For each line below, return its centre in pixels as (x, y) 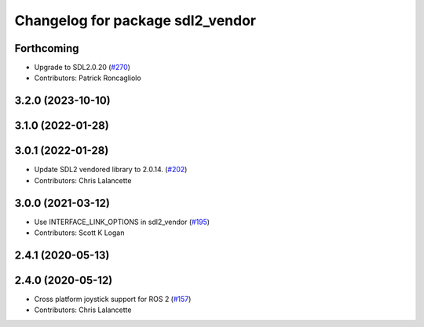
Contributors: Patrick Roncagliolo (88, 78)
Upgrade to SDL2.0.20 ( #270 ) (82, 68)
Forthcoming (47, 48)
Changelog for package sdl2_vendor (135, 20)
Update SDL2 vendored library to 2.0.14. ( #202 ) (111, 170)
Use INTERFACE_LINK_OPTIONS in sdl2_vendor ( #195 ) (122, 222)
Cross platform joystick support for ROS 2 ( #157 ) (113, 299)
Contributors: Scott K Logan (79, 233)
